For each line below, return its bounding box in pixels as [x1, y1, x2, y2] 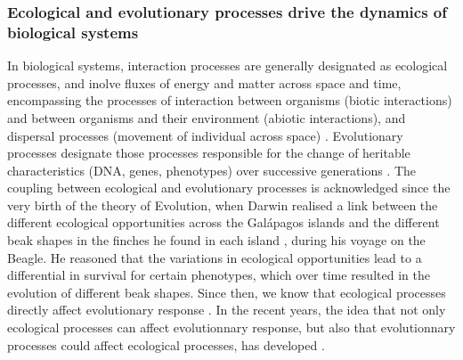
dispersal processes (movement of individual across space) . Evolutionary [7, 126, 403, 144]
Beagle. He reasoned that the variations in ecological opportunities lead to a [7, 248, 422, 266]
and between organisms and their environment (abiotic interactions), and [7, 108, 406, 127]
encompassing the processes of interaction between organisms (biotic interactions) [7, 91, 452, 110]
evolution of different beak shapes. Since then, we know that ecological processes [7, 282, 446, 301]
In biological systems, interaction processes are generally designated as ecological [7, 56, 448, 75]
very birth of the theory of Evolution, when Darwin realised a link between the [7, 195, 438, 214]
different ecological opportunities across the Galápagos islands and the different [7, 213, 440, 232]
